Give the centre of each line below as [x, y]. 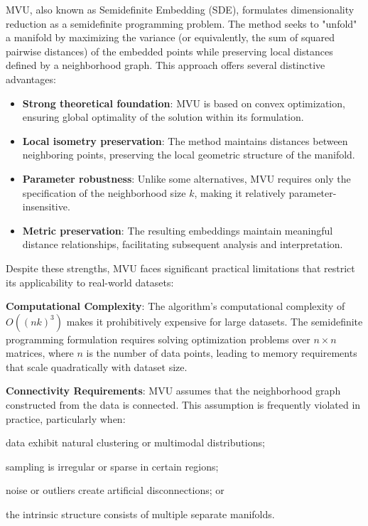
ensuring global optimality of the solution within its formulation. [163, 117]
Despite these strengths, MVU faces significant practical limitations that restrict [180, 268]
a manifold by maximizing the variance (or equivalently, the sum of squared [171, 37]
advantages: [31, 79]
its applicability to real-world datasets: [90, 282]
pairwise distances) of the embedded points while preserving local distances [169, 51]
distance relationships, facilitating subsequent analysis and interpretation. [183, 244]
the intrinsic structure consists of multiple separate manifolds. [140, 514]
